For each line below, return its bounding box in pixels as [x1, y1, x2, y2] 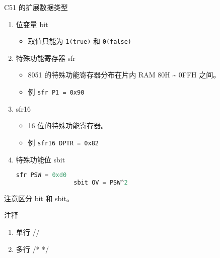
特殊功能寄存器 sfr [16, 52, 76, 63]
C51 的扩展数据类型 [4, 2, 68, 12]
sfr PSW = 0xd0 [16, 171, 67, 179]
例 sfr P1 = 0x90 [28, 87, 85, 97]
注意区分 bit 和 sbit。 [4, 193, 74, 203]
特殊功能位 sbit [16, 154, 65, 164]
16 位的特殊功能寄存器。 [28, 120, 108, 131]
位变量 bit [16, 19, 48, 29]
